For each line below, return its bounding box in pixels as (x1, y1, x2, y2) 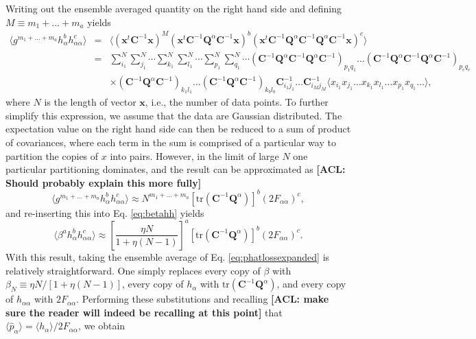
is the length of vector (44, 95, 136, 109)
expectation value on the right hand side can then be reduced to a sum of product (5, 121, 351, 136)
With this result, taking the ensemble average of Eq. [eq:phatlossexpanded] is (5, 249, 330, 264)
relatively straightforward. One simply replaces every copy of (5, 263, 261, 277)
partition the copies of (5, 148, 99, 163)
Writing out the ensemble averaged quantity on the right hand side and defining (5, 1, 342, 15)
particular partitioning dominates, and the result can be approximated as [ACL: (5, 162, 346, 176)
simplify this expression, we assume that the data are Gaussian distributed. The (5, 108, 342, 122)
